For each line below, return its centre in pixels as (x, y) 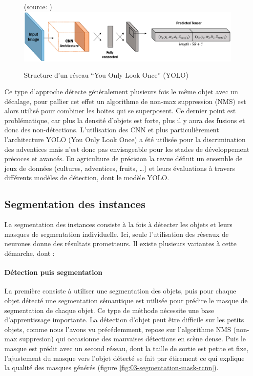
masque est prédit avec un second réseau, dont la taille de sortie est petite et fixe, (126, 348)
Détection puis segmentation (53, 272)
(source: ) (38, 6)
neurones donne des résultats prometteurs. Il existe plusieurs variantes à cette (121, 243)
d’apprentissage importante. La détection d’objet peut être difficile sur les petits (124, 320)
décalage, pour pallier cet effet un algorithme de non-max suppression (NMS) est (125, 101)
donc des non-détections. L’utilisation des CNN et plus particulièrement (112, 130)
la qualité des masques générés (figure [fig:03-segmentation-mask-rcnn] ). (112, 367)
